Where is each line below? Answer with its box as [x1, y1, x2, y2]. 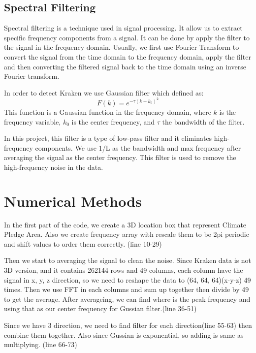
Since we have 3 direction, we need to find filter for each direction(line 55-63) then [4, 320, 252, 330]
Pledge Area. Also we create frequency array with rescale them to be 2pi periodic [4, 229, 249, 239]
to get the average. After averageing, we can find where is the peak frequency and [4, 293, 251, 304]
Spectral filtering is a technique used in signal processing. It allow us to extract [4, 23, 243, 33]
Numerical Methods [4, 191, 142, 211]
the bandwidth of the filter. [162, 116, 245, 127]
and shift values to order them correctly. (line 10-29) [4, 238, 162, 249]
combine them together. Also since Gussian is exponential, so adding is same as [4, 329, 244, 340]
